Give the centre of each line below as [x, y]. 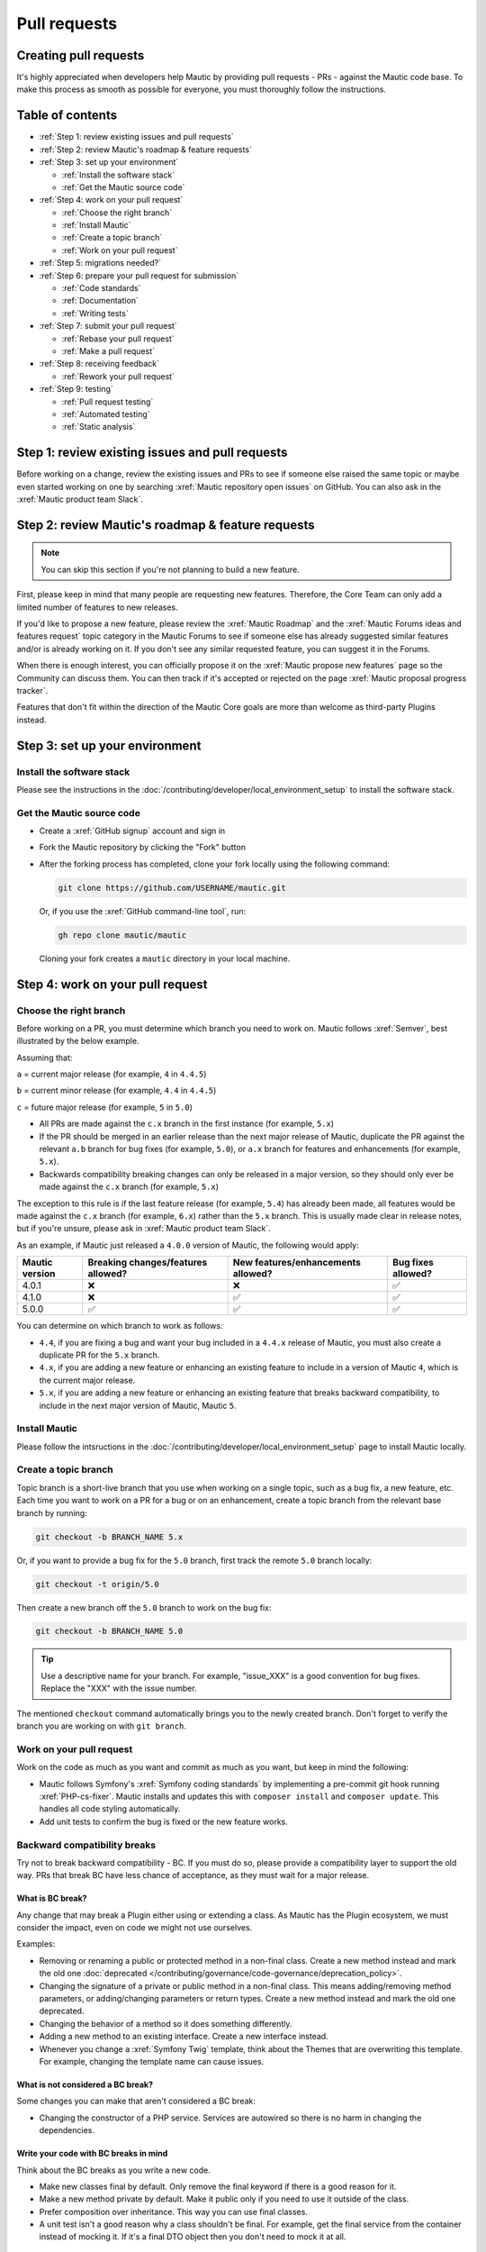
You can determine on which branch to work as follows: [120, 1326]
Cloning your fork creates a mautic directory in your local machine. [165, 958]
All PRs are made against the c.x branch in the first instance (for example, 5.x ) [187, 1124]
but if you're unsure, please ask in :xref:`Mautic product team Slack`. [144, 1229]
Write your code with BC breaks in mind [92, 2154]
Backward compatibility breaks [86, 1845]
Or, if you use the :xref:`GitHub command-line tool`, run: [143, 911]
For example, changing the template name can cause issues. [152, 2061]
